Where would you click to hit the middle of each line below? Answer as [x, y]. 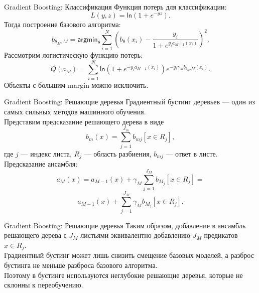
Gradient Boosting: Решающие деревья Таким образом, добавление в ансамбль [125, 225]
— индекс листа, [46, 153]
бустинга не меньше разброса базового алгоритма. [81, 265]
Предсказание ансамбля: [41, 164]
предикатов [221, 235]
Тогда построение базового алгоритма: [62, 24]
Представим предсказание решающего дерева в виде [84, 121]
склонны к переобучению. [44, 285]
